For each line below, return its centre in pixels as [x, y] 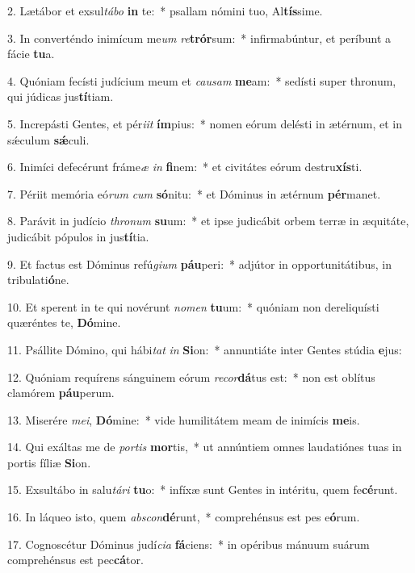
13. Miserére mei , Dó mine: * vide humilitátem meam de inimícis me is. [184, 419]
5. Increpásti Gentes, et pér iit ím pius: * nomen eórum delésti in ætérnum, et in [205, 123]
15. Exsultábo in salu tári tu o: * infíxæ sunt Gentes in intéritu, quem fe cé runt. [203, 489]
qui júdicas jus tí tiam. [61, 96]
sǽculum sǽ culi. [48, 139]
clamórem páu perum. [61, 393]
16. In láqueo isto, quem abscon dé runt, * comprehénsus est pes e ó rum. [184, 517]
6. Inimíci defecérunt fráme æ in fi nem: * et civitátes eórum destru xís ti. [185, 167]
